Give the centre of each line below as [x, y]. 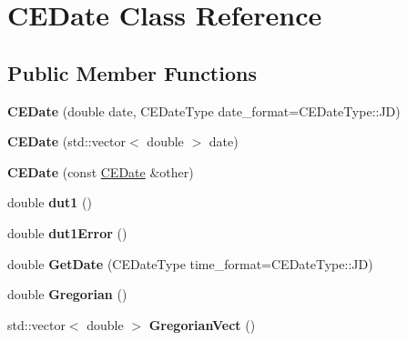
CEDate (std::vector [67, 141]
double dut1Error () [67, 232]
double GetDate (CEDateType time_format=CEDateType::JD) [190, 263]
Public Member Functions [132, 72]
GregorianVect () [202, 324]
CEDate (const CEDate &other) [101, 171]
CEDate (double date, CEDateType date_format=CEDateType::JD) [204, 110]
